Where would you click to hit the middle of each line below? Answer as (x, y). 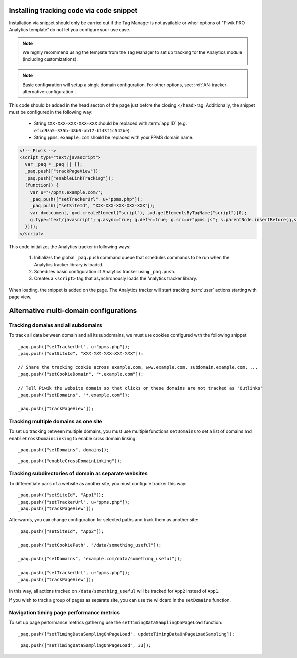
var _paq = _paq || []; (54, 164)
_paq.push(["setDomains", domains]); (64, 450)
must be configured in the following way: (51, 112)
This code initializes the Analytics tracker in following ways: (70, 246)
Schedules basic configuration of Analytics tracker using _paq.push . (105, 272)
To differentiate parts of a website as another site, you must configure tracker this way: (98, 483)
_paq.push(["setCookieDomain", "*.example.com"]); (81, 374)
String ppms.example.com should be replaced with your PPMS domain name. (114, 137)
